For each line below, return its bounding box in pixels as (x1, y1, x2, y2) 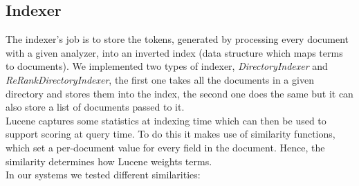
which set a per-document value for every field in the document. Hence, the (6, 140, 325, 154)
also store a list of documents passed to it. (6, 100, 185, 114)
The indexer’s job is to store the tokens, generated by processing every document (6, 32, 349, 46)
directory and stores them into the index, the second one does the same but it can (6, 86, 353, 100)
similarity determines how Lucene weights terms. (6, 154, 212, 168)
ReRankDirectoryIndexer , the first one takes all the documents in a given (6, 72, 314, 86)
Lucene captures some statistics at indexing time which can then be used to (6, 113, 326, 127)
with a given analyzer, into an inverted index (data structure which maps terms (6, 45, 343, 59)
